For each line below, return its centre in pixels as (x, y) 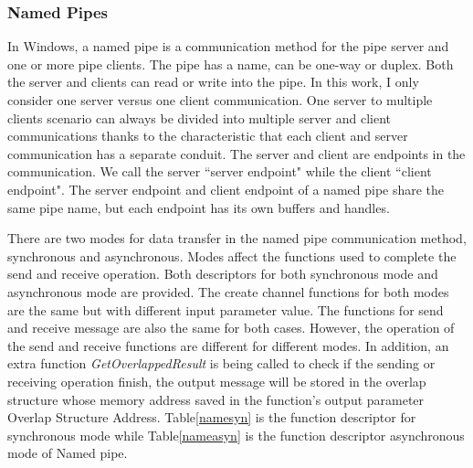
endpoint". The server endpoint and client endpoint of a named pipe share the (226, 189)
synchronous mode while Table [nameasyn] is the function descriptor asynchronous (236, 435)
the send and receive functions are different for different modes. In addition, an (228, 345)
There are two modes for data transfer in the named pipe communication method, (237, 238)
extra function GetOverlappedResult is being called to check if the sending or (221, 363)
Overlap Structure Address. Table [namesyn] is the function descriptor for (212, 417)
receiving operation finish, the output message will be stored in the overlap (217, 381)
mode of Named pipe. (68, 453)
